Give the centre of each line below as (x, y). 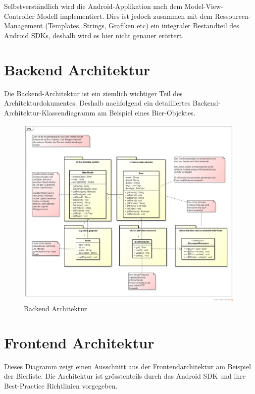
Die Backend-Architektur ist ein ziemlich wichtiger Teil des (93, 93)
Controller (19, 16)
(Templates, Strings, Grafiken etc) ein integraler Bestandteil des (142, 26)
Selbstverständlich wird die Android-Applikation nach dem (93, 6)
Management (24, 26)
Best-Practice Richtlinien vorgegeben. (61, 385)
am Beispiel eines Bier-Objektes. (146, 112)
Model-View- (204, 6)
